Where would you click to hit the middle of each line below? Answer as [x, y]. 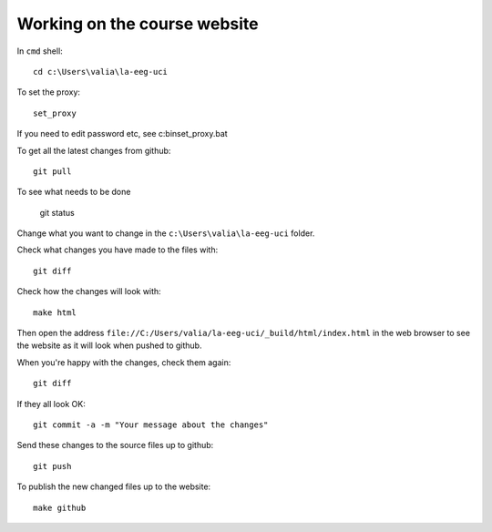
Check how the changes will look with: [89, 292]
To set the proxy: [49, 92]
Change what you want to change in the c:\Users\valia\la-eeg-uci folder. [166, 233]
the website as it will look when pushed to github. [109, 345]
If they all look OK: [51, 404]
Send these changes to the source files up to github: [115, 445]
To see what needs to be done [74, 192]
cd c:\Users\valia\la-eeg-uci [101, 72]
